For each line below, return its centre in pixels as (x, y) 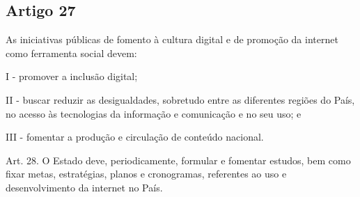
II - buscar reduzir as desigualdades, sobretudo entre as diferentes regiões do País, (180, 99)
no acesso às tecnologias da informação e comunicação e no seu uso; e (154, 113)
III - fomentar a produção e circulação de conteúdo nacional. (135, 137)
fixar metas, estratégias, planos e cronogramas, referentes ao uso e (146, 174)
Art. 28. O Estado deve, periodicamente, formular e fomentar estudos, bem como (178, 160)
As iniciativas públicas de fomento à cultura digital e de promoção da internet (172, 39)
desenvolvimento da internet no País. (84, 187)
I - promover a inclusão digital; (72, 76)
